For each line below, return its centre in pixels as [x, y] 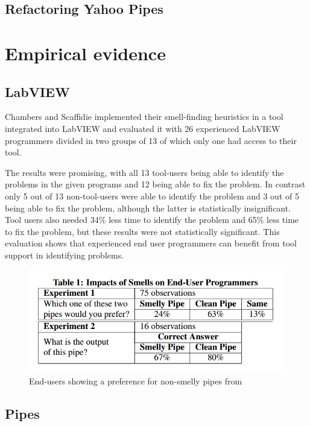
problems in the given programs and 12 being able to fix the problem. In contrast [155, 184]
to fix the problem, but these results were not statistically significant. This [142, 231]
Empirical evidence [85, 53]
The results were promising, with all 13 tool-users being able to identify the [144, 172]
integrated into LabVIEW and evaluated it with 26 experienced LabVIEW [143, 128]
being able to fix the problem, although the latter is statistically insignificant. [148, 208]
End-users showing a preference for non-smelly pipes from [136, 381]
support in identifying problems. [65, 255]
